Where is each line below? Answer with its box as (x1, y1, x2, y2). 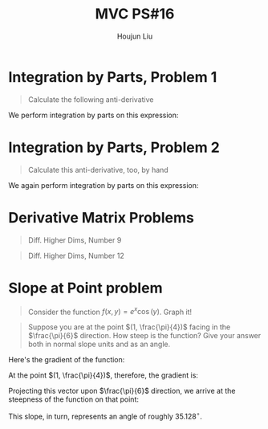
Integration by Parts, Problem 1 (8, 67, 217, 86)
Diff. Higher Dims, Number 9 (27, 235, 122, 245)
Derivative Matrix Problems (8, 208, 194, 227)
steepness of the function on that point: (8, 394, 139, 404)
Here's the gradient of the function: (8, 355, 125, 365)
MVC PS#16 (95, 5, 175, 23)
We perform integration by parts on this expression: (8, 110, 179, 120)
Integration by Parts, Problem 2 (8, 138, 221, 157)
